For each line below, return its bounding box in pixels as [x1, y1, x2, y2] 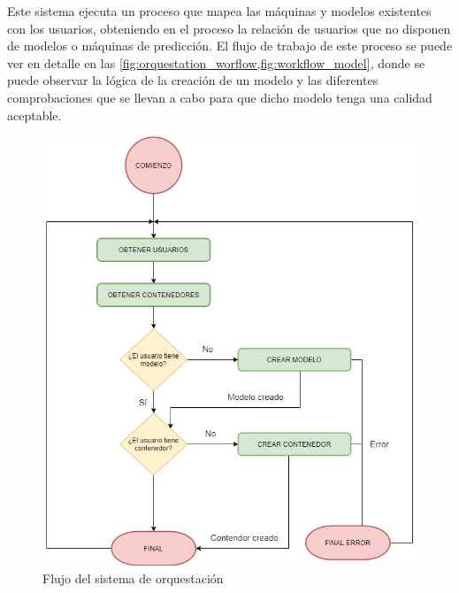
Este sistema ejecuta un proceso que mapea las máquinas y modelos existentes [7, 2, 432, 19]
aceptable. [7, 105, 62, 124]
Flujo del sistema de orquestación [42, 568, 224, 587]
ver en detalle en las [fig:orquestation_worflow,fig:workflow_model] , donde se [7, 53, 425, 72]
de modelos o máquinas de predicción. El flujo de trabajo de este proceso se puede [7, 36, 453, 55]
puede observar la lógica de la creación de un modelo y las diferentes [7, 71, 379, 89]
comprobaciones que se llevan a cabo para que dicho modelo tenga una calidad [7, 88, 432, 106]
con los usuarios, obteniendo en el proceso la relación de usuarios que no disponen [7, 19, 451, 37]
